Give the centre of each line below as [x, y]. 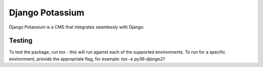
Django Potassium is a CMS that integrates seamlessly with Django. [77, 27]
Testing [21, 41]
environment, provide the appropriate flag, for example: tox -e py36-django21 [87, 59]
